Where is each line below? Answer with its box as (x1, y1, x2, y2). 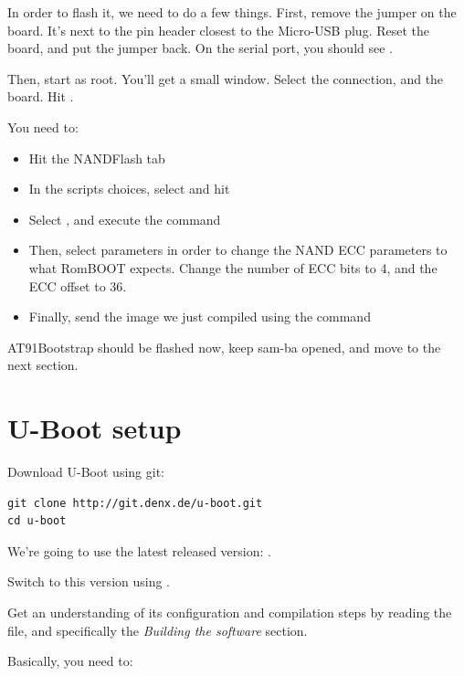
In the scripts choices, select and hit (28, 179, 230, 198)
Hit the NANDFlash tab (28, 148, 165, 167)
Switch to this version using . (7, 572, 170, 591)
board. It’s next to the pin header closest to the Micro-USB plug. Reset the (7, 20, 430, 39)
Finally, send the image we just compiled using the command (28, 307, 371, 326)
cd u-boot (7, 514, 67, 528)
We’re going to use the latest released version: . (7, 541, 271, 560)
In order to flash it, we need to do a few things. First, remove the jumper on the (7, 3, 457, 21)
